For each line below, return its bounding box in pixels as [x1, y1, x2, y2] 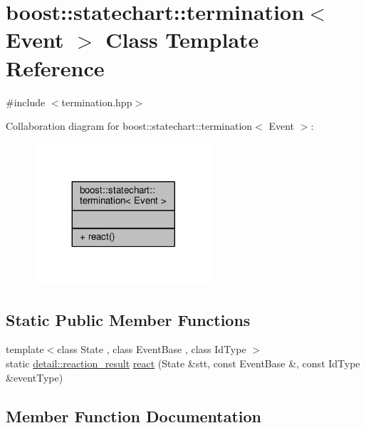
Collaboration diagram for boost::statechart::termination [6, 118, 253, 133]
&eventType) [6, 370, 63, 384]
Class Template [105, 25, 259, 54]
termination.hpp [61, 94, 132, 109]
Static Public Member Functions [6, 308, 251, 330]
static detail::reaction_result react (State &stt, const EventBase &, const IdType [6, 355, 360, 370]
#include [6, 94, 46, 109]
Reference [6, 53, 105, 82]
